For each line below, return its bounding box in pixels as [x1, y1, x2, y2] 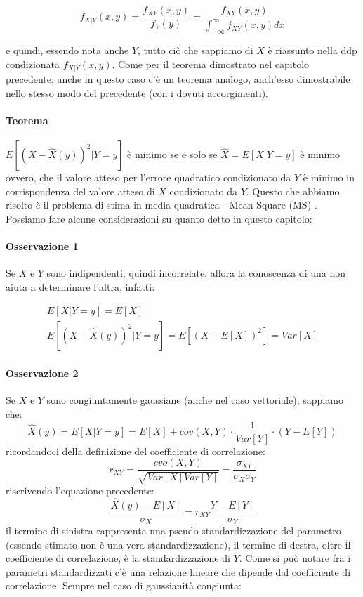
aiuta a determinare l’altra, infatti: [6, 280, 155, 294]
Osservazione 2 [6, 366, 79, 381]
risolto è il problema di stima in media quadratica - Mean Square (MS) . [6, 197, 317, 212]
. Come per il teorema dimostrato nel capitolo [112, 56, 310, 71]
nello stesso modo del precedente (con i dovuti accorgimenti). [6, 85, 268, 100]
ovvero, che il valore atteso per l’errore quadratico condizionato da [6, 170, 291, 185]
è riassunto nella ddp [268, 43, 357, 58]
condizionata [6, 56, 60, 71]
